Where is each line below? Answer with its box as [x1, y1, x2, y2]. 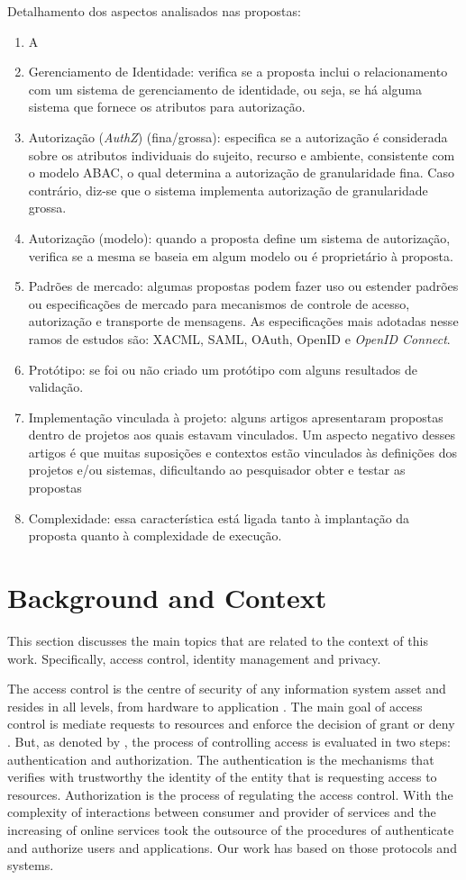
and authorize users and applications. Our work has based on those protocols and [7, 838, 457, 857]
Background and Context [7, 579, 327, 616]
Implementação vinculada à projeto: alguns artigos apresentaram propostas [28, 407, 443, 426]
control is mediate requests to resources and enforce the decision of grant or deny [7, 714, 455, 733]
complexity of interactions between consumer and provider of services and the [7, 803, 436, 821]
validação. [28, 377, 84, 396]
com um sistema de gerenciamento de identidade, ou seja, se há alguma [28, 79, 423, 98]
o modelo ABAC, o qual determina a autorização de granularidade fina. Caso [28, 163, 454, 182]
